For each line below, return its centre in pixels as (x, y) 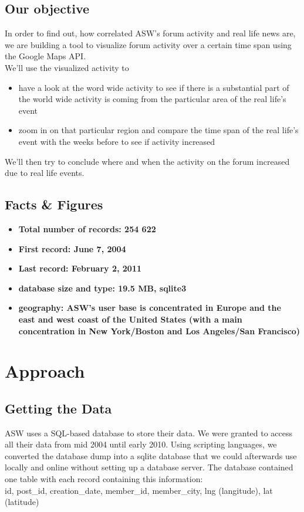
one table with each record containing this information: (104, 479)
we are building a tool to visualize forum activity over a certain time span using (148, 44)
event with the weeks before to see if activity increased (117, 141)
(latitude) (22, 502)
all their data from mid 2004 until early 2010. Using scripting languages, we (141, 444)
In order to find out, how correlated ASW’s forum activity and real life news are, (150, 33)
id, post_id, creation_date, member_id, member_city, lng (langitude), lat (139, 490)
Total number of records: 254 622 (87, 228)
